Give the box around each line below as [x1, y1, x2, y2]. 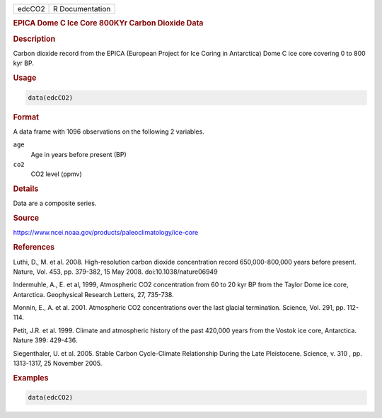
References [13, 243, 55, 252]
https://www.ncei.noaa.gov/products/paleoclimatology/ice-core [13, 228, 199, 237]
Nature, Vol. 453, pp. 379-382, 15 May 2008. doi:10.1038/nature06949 [13, 267, 219, 276]
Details [13, 184, 39, 194]
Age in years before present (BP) [30, 150, 127, 158]
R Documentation [53, 4, 111, 13]
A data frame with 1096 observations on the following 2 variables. [13, 127, 204, 136]
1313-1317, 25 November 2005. [13, 359, 103, 368]
